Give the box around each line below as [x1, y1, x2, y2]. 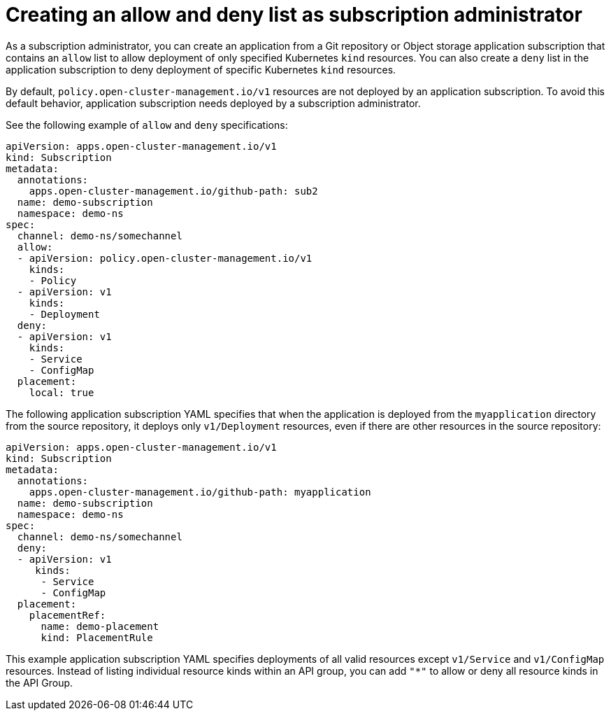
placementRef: [29, 609, 106, 621]
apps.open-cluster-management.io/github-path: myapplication [29, 486, 371, 498]
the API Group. [6, 676, 73, 689]
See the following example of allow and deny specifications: [6, 118, 288, 131]
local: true [29, 386, 94, 398]
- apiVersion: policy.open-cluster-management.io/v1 [17, 252, 312, 264]
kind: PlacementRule [41, 631, 153, 643]
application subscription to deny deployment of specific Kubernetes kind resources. [6, 63, 396, 76]
